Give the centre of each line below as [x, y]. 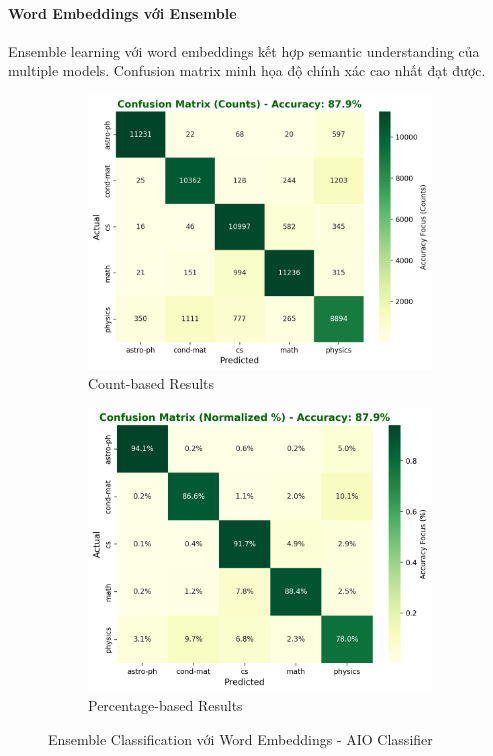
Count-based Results [151, 383]
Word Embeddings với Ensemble [122, 12]
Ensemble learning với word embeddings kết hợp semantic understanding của [244, 50]
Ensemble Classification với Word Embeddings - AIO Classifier [240, 739]
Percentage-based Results [165, 705]
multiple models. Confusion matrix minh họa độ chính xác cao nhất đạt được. [247, 70]
